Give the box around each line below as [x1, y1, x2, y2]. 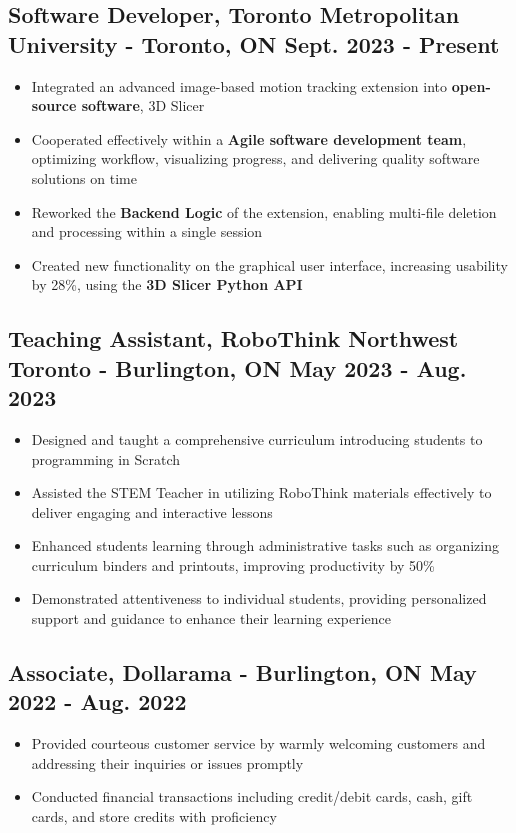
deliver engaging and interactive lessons [31, 501, 273, 522]
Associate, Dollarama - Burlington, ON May [8, 657, 477, 688]
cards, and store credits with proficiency [31, 806, 277, 827]
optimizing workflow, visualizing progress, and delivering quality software [31, 148, 480, 169]
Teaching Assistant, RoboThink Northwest [8, 323, 459, 354]
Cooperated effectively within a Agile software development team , [31, 128, 467, 149]
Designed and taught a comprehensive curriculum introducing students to [31, 428, 483, 449]
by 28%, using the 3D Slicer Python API [31, 274, 303, 295]
